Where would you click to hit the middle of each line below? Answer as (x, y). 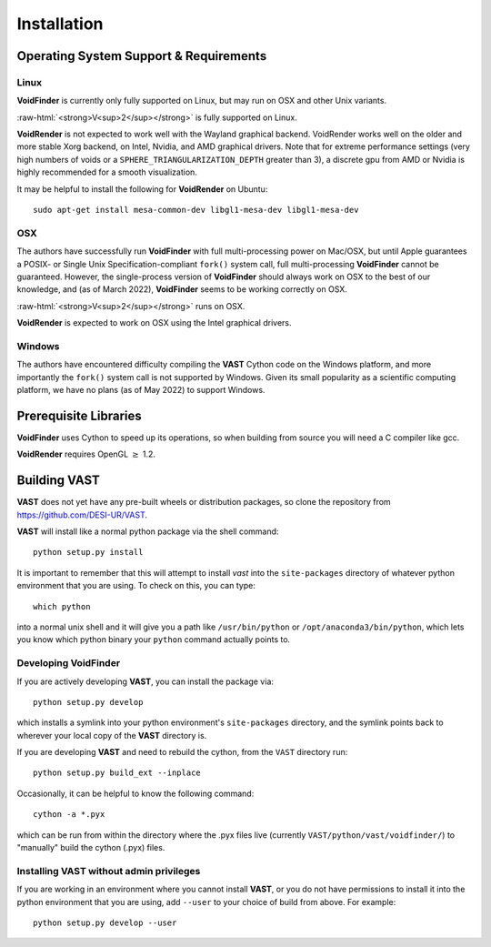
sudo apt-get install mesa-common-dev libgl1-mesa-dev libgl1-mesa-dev (196, 210)
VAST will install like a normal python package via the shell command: (148, 531)
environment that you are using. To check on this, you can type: (136, 586)
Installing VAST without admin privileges (109, 871)
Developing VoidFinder (69, 663)
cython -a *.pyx (69, 815)
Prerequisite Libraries (79, 415)
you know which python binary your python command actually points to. (154, 640)
